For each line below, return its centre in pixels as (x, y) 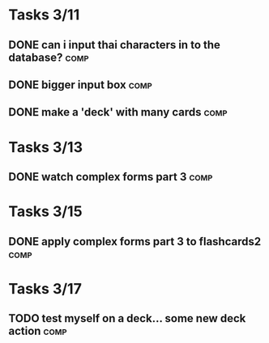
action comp (38, 331)
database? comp (49, 57)
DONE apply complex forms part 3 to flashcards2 (135, 241)
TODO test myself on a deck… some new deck (127, 318)
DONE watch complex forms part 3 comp (111, 177)
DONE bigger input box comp (80, 85)
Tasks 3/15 (45, 212)
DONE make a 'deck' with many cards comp (118, 112)
